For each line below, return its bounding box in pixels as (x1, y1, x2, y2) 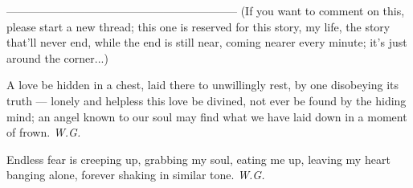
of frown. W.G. (6, 124, 81, 141)
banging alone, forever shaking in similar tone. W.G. (6, 166, 265, 183)
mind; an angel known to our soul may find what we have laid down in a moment (6, 108, 407, 125)
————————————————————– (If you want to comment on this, (6, 2, 405, 18)
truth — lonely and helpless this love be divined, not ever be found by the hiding (6, 92, 407, 108)
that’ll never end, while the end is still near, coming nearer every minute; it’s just (6, 34, 407, 51)
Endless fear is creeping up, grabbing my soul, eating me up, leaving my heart (6, 150, 391, 167)
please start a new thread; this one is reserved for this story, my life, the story (6, 18, 391, 35)
